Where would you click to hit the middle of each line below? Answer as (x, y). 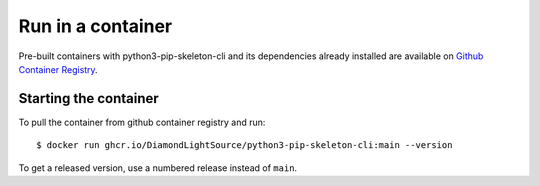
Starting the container (88, 98)
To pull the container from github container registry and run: (142, 122)
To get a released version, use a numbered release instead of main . (158, 167)
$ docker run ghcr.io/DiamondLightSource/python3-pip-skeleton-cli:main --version (244, 145)
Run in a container (95, 26)
